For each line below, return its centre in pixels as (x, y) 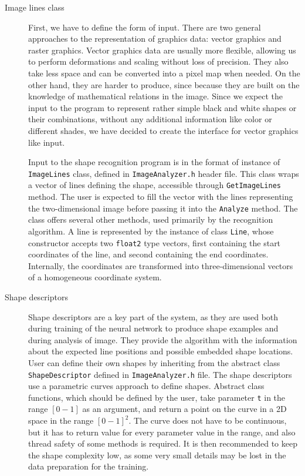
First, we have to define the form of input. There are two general (145, 27)
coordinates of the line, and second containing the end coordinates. (148, 254)
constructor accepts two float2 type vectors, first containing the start (155, 242)
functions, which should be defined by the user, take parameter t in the (157, 397)
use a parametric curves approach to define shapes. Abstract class (146, 386)
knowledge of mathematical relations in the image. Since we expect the (156, 96)
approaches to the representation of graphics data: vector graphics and (155, 38)
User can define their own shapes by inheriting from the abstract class (154, 362)
